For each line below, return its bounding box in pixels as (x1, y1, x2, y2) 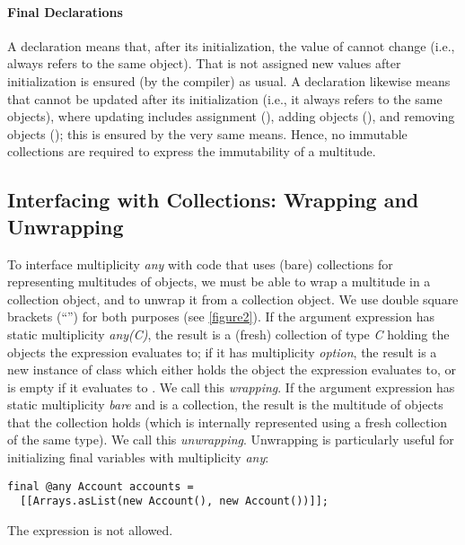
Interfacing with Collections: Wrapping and (7, 186, 419, 214)
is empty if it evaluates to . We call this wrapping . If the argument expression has (7, 377, 455, 396)
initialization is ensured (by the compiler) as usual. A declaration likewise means (7, 71, 451, 90)
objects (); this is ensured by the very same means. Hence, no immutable (7, 124, 408, 143)
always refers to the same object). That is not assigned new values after (7, 54, 401, 73)
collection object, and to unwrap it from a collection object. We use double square (7, 289, 459, 308)
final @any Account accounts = (7, 479, 194, 493)
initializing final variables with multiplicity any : (7, 448, 269, 467)
